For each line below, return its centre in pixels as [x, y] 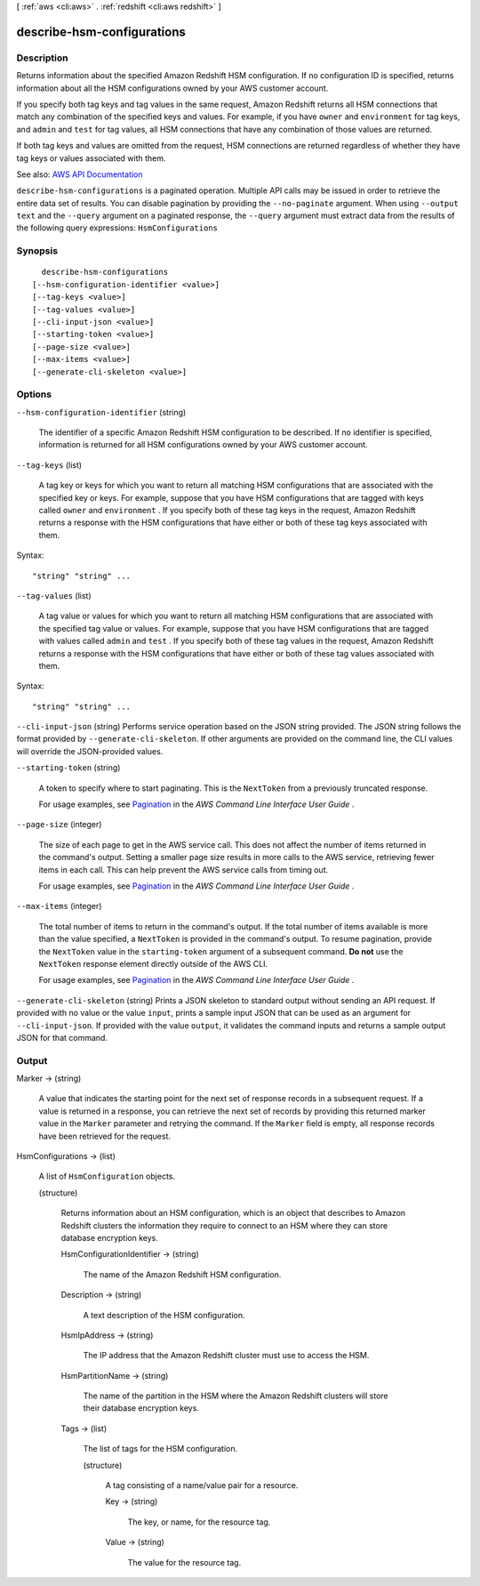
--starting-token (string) [68, 768]
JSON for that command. [62, 1037]
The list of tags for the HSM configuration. [160, 1449]
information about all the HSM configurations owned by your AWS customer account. [172, 88]
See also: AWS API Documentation [80, 174]
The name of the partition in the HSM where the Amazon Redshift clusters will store [236, 1396]
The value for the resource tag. [184, 1562]
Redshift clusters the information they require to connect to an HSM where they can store [224, 1225]
